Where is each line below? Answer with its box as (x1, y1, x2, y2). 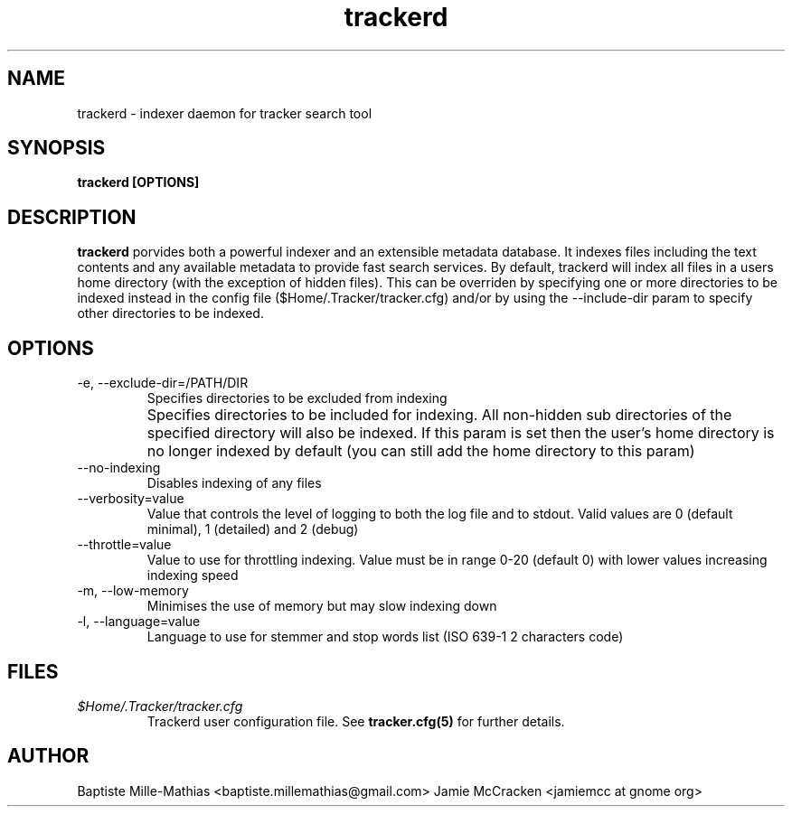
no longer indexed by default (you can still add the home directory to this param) (146, 442, 695, 461)
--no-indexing (77, 460, 161, 476)
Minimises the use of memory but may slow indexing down (146, 598, 497, 614)
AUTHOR (7, 744, 90, 768)
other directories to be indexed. (77, 305, 264, 322)
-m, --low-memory (77, 583, 189, 599)
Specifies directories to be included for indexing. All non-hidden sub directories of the (146, 406, 732, 425)
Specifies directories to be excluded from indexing (146, 390, 448, 407)
